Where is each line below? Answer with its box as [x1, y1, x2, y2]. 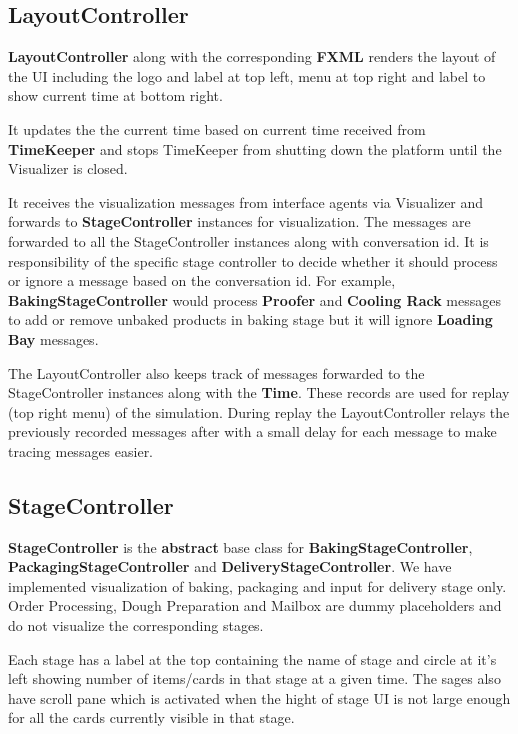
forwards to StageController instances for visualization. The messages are [8, 211, 471, 232]
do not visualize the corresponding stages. [8, 615, 264, 636]
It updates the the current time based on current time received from [8, 118, 426, 139]
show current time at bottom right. [8, 85, 223, 106]
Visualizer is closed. [8, 158, 128, 179]
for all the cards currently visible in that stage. [8, 707, 295, 728]
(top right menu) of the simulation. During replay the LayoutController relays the [8, 401, 510, 422]
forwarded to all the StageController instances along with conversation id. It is [8, 230, 489, 251]
